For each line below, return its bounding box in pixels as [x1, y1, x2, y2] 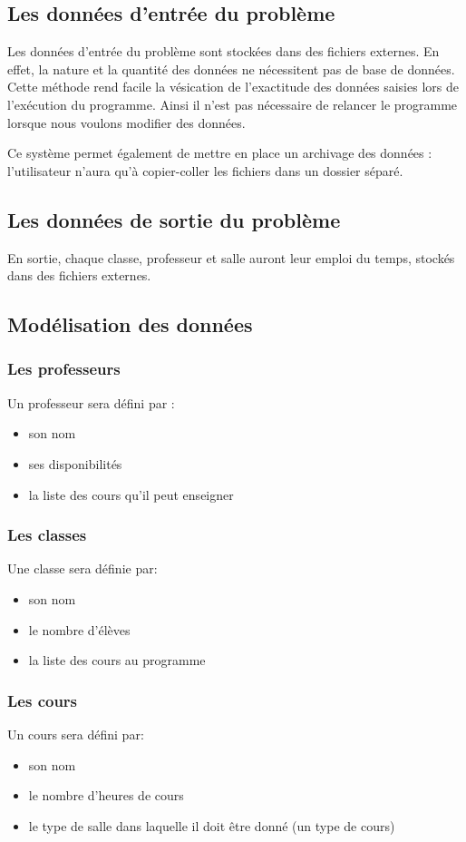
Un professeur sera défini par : [7, 393, 175, 412]
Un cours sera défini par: [7, 724, 144, 743]
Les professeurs [7, 357, 121, 380]
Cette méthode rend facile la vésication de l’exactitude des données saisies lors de [7, 77, 459, 96]
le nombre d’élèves [28, 620, 131, 639]
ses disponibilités [28, 454, 122, 473]
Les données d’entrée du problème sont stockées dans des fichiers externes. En [7, 42, 440, 61]
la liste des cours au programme [28, 651, 206, 670]
